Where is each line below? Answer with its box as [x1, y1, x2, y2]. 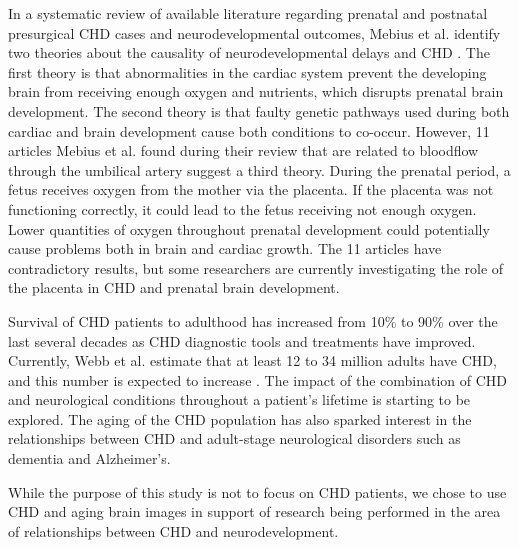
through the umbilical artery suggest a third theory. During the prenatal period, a [8, 159, 511, 180]
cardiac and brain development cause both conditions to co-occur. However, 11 [8, 120, 490, 141]
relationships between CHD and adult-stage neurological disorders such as [8, 428, 461, 449]
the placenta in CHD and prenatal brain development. [8, 277, 340, 298]
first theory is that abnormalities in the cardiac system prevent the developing [8, 61, 487, 82]
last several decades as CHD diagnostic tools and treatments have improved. [8, 330, 476, 351]
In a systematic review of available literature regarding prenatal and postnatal [8, 3, 488, 23]
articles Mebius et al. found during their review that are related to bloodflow [8, 140, 479, 161]
